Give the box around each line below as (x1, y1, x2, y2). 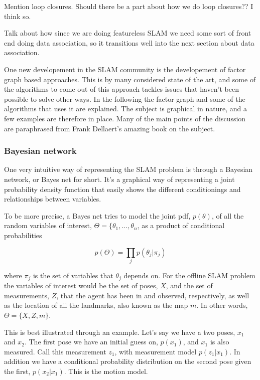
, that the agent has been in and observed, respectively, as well (56, 290, 249, 300)
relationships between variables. (4, 194, 101, 204)
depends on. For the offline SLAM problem (123, 270, 255, 280)
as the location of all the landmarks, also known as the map (4, 300, 188, 310)
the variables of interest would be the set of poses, (4, 280, 158, 291)
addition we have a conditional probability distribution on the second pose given (4, 356, 251, 366)
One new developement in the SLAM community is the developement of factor (4, 64, 246, 74)
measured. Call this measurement (4, 346, 106, 356)
